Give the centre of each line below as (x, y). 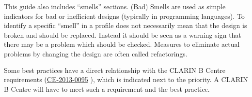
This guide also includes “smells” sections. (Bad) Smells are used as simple (115, 6)
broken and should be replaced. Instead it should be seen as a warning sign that (123, 35)
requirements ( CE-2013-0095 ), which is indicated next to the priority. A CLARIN (126, 79)
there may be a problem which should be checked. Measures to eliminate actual (122, 44)
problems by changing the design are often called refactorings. (96, 53)
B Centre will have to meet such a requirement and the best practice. (107, 89)
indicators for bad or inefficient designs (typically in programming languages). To (124, 16)
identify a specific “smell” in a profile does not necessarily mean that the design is (126, 25)
